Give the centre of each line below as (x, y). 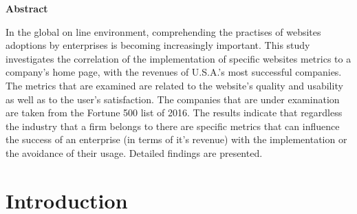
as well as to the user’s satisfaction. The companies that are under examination (173, 99)
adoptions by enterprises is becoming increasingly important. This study (158, 45)
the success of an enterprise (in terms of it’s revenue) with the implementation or (176, 139)
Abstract (27, 8)
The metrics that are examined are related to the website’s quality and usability (174, 85)
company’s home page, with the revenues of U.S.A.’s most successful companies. (174, 72)
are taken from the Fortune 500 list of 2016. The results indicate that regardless (174, 113)
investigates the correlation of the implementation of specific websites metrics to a (178, 58)
